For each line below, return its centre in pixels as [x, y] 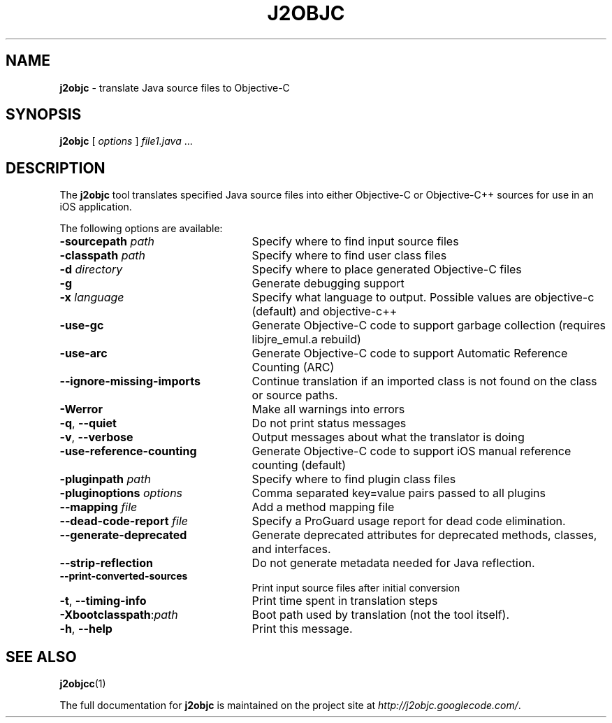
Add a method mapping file [323, 507]
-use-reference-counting [128, 451]
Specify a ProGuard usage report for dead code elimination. [409, 521]
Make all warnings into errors [328, 409]
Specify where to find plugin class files [354, 479]
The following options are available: [141, 229]
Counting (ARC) [293, 367]
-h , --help [86, 629]
